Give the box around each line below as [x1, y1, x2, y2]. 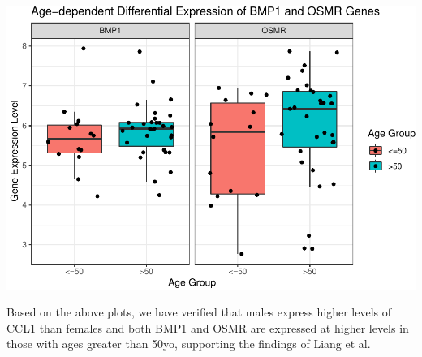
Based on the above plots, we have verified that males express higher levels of [6, 303, 391, 320]
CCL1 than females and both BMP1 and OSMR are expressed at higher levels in [6, 319, 409, 336]
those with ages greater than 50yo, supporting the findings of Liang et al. [6, 335, 371, 352]
